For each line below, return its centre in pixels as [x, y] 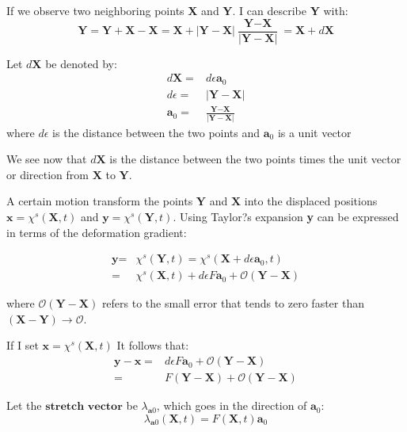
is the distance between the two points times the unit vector [255, 159]
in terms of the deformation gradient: [97, 232]
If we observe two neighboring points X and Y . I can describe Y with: [177, 10]
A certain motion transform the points [100, 201]
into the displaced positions [311, 201]
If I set [23, 345]
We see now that [47, 159]
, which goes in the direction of [232, 405]
